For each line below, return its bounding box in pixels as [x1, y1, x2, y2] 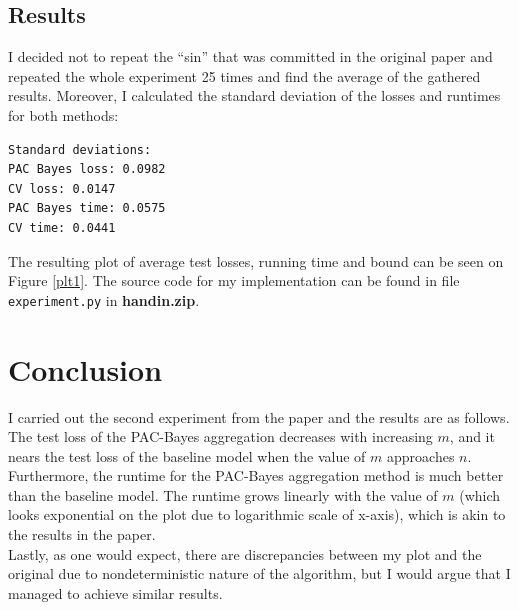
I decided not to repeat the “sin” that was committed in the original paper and [8, 46, 493, 67]
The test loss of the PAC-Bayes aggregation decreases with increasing [8, 426, 433, 447]
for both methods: [8, 104, 119, 125]
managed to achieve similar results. [8, 582, 223, 603]
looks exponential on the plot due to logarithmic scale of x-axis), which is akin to [8, 504, 506, 525]
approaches [387, 445, 455, 466]
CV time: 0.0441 [8, 220, 116, 235]
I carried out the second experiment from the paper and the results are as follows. [8, 406, 510, 427]
